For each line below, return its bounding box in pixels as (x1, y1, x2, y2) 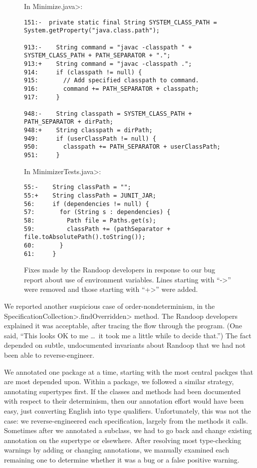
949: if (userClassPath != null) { (24, 135, 156, 142)
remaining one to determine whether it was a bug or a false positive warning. (4, 454, 240, 465)
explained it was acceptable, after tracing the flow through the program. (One (4, 320, 243, 331)
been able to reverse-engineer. (4, 350, 95, 360)
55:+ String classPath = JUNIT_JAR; (24, 192, 156, 199)
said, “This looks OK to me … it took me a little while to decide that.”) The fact (4, 330, 252, 340)
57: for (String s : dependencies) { (24, 209, 171, 216)
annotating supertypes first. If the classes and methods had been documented (4, 386, 241, 396)
